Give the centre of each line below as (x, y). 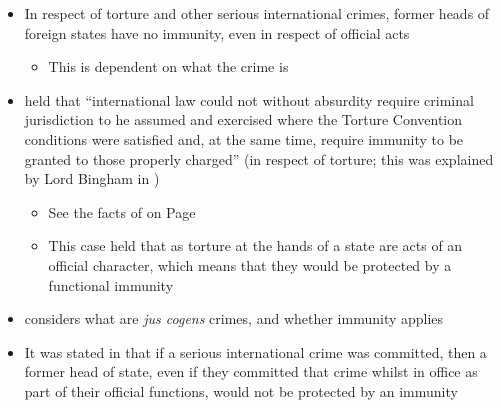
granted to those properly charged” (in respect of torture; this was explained (259, 158)
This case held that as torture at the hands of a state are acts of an (255, 245)
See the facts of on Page (122, 211)
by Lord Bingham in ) (92, 178)
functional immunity (111, 284)
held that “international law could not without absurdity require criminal (249, 99)
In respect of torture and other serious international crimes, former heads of (257, 13)
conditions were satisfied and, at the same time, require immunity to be (244, 138)
